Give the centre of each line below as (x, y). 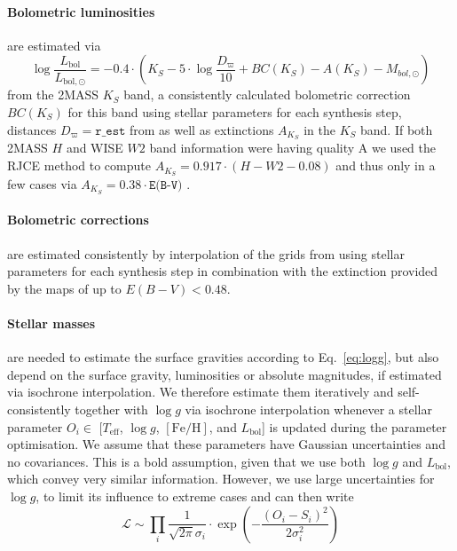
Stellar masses (51, 323)
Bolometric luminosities (81, 11)
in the (319, 129)
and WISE (95, 148)
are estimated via (54, 45)
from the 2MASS (53, 94)
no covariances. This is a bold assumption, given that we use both (186, 461)
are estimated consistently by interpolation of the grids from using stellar (206, 253)
